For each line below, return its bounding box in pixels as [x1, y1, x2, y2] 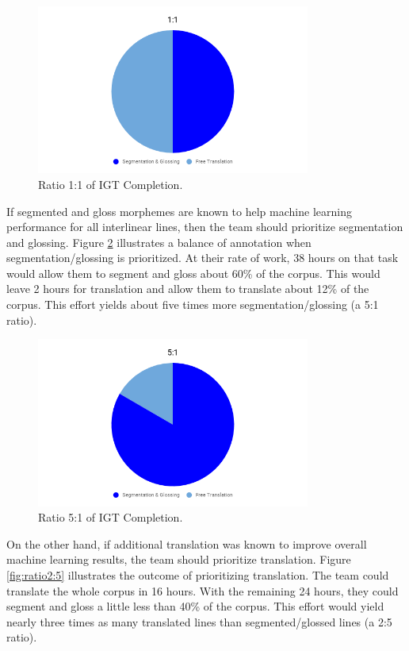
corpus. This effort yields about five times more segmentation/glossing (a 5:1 [6, 296, 379, 313]
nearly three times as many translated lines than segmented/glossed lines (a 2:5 [6, 613, 392, 630]
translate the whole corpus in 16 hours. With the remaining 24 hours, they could [6, 582, 399, 599]
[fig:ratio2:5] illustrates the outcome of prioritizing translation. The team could [6, 566, 389, 583]
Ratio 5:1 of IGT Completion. [38, 509, 183, 526]
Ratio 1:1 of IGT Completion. [38, 175, 183, 192]
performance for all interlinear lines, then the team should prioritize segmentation [6, 218, 403, 235]
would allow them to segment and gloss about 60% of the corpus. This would [6, 264, 380, 281]
